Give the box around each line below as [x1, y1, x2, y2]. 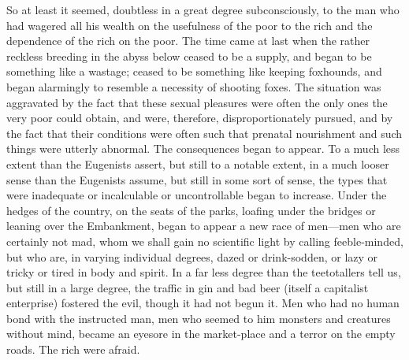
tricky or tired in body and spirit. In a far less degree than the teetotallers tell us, [6, 264, 401, 280]
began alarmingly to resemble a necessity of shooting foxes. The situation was [6, 78, 381, 95]
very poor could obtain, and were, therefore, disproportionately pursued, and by [6, 109, 393, 126]
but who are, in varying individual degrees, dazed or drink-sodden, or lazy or [6, 248, 378, 265]
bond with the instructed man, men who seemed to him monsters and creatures [6, 310, 391, 326]
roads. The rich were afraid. [6, 341, 140, 358]
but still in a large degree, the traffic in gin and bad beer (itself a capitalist [6, 279, 369, 295]
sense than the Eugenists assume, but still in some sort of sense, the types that [6, 171, 388, 187]
